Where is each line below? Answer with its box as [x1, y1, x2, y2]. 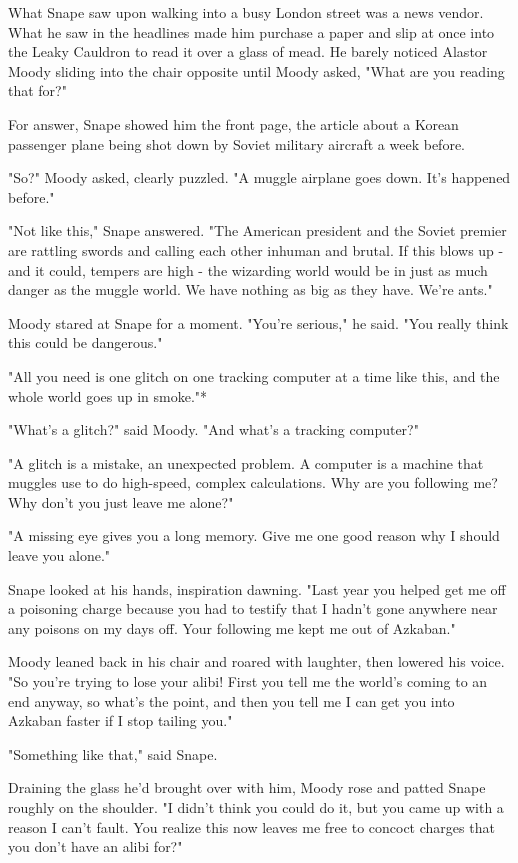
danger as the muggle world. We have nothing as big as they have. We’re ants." [8, 279, 493, 300]
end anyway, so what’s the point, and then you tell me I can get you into [8, 690, 455, 711]
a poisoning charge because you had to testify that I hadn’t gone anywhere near [8, 598, 498, 619]
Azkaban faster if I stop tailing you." [8, 710, 233, 731]
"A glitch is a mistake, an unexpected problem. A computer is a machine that [8, 452, 484, 473]
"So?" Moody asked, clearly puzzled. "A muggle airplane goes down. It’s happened [8, 167, 511, 188]
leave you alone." [8, 545, 111, 566]
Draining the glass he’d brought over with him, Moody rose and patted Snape [8, 777, 486, 798]
